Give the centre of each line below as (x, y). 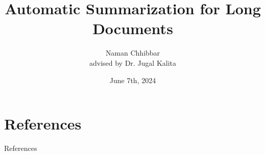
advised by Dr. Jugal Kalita (133, 62)
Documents (133, 28)
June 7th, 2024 (133, 80)
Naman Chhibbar (133, 53)
